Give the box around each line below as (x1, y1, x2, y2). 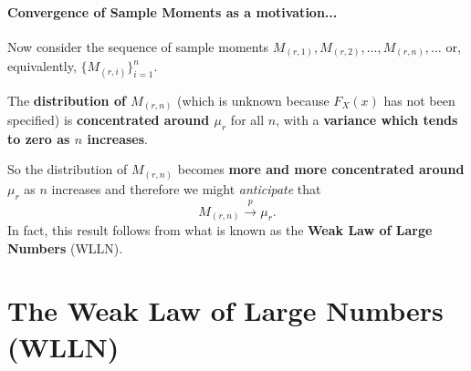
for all (230, 110, 265, 129)
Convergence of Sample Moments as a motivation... (7, 2, 338, 21)
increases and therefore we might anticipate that (51, 179, 321, 198)
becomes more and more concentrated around (177, 160, 465, 179)
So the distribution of (7, 160, 128, 179)
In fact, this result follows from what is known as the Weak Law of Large (7, 221, 433, 240)
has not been (383, 90, 455, 109)
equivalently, (7, 57, 77, 76)
